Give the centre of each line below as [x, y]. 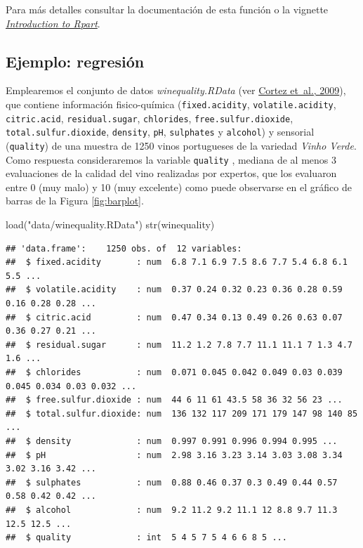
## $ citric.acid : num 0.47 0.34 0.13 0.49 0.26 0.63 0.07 [174, 317]
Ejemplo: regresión [75, 61]
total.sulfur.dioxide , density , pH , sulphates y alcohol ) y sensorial [160, 132]
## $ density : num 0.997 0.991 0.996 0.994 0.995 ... [172, 441]
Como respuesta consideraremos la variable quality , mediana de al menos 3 [171, 159]
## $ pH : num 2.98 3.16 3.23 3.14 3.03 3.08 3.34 [174, 455]
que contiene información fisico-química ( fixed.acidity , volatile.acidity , [171, 104]
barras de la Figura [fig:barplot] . [75, 201]
